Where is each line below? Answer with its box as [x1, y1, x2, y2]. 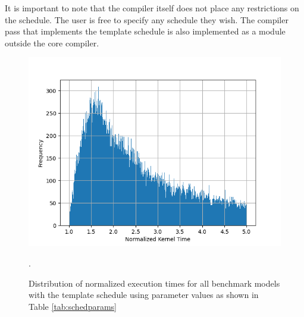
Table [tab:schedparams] [29, 300, 117, 312]
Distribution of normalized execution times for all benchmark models [29, 277, 280, 289]
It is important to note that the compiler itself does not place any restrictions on [5, 2, 299, 14]
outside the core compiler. [5, 36, 99, 49]
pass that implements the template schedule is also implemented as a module [5, 25, 286, 37]
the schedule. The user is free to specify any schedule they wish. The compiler [5, 13, 289, 26]
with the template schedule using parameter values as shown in [29, 288, 259, 301]
